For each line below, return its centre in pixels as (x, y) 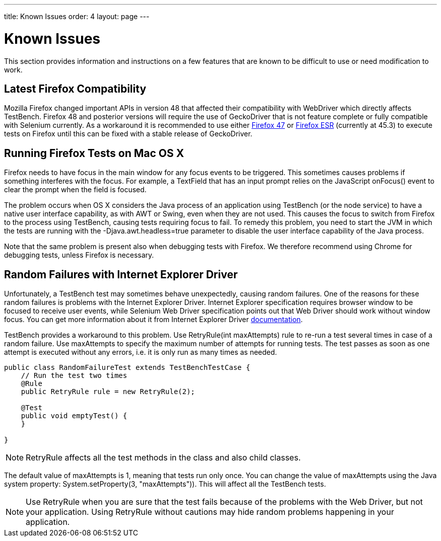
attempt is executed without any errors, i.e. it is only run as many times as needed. (141, 352)
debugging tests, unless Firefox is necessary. (79, 255)
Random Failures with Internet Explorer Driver (121, 274)
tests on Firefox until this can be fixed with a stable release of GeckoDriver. (128, 134)
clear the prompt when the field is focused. (76, 190)
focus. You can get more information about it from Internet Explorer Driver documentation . (154, 320)
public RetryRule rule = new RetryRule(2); (108, 392)
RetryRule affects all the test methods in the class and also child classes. (163, 458)
